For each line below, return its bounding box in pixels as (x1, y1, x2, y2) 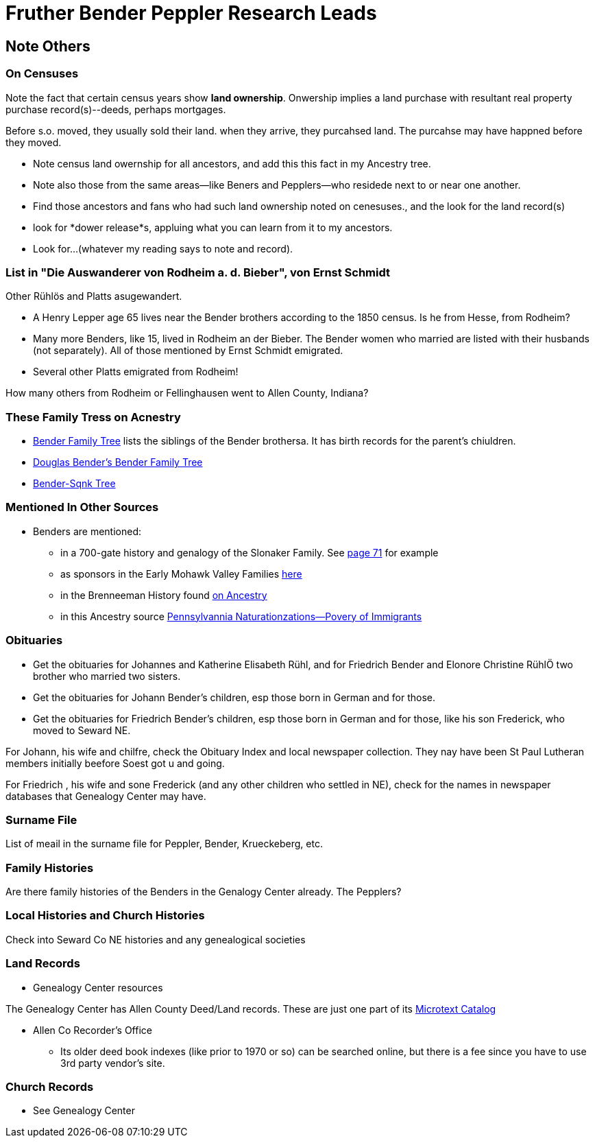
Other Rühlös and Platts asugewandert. (5, 290, 182, 303)
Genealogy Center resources (33, 981, 163, 993)
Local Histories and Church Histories (5, 908, 205, 923)
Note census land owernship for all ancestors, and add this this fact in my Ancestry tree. (33, 157, 431, 169)
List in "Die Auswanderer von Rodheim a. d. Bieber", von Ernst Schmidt (5, 265, 391, 279)
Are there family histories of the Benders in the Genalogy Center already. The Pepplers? (5, 886, 402, 898)
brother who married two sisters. (33, 670, 181, 682)
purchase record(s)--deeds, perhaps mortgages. (5, 103, 226, 115)
